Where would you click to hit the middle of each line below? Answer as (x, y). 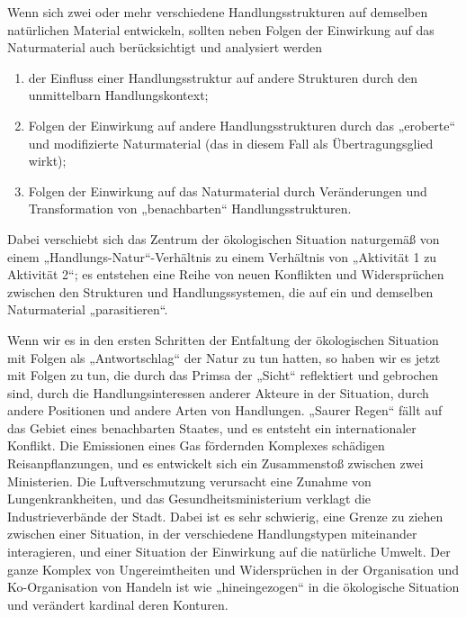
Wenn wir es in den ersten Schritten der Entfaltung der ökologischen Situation (223, 339)
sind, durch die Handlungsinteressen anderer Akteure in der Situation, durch (218, 392)
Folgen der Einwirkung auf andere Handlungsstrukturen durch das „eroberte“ (242, 125)
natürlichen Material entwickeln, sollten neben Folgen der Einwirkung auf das (221, 29)
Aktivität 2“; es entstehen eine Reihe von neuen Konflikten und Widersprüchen (226, 274)
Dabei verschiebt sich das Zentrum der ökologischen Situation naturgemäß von (224, 238)
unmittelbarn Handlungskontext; (118, 95)
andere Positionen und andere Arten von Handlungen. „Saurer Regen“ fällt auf (225, 410)
